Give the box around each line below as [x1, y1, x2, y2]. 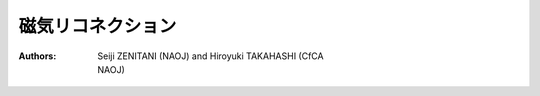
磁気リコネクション [18, 15, 177, 37]
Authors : [18, 50, 57, 62]
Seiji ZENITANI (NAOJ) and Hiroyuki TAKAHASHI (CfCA [97, 50, 324, 62]
